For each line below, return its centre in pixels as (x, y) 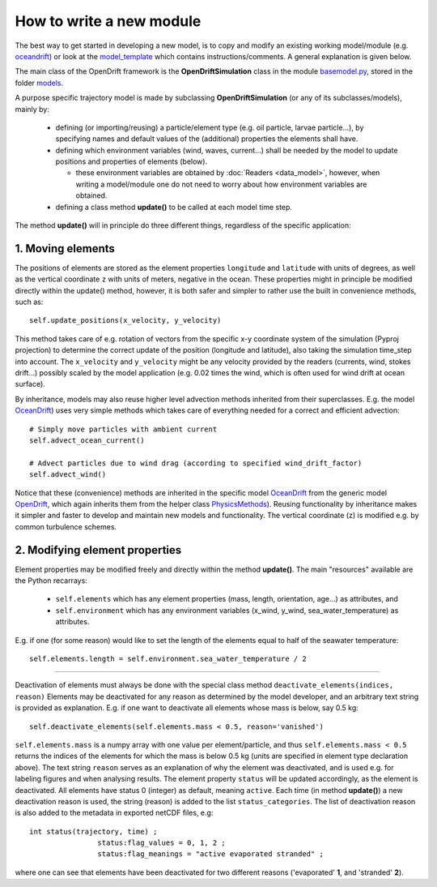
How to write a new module (108, 21)
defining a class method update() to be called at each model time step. (174, 207)
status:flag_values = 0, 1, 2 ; (161, 843)
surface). (30, 384)
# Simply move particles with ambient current (123, 429)
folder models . (39, 83)
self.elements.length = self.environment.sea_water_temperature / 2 (168, 658)
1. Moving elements (65, 249)
